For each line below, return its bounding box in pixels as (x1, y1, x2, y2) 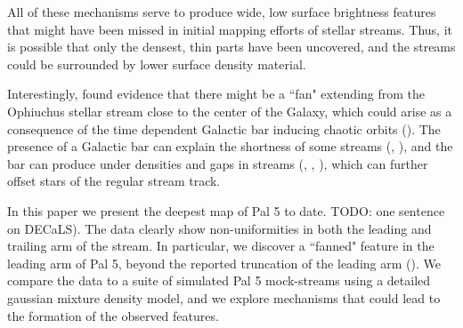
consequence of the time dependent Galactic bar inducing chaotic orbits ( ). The (7, 119, 441, 138)
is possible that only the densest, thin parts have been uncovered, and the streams (7, 37, 456, 56)
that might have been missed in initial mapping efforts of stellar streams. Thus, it (7, 20, 452, 38)
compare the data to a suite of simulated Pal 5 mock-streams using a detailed (7, 271, 431, 290)
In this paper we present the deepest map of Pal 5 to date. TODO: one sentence (7, 201, 445, 220)
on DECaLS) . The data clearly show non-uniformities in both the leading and (7, 219, 432, 237)
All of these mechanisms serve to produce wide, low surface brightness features (7, 3, 436, 20)
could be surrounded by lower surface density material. (7, 54, 306, 73)
